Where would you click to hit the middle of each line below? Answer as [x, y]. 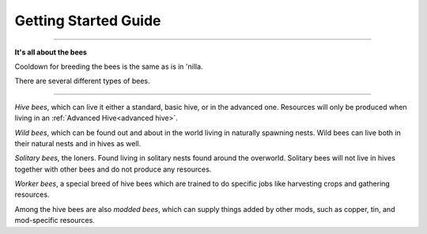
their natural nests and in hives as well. [78, 143]
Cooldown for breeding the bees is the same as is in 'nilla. [109, 66]
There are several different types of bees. [82, 81]
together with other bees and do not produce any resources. [113, 169]
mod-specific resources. [55, 221]
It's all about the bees [51, 52]
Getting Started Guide [88, 21]
